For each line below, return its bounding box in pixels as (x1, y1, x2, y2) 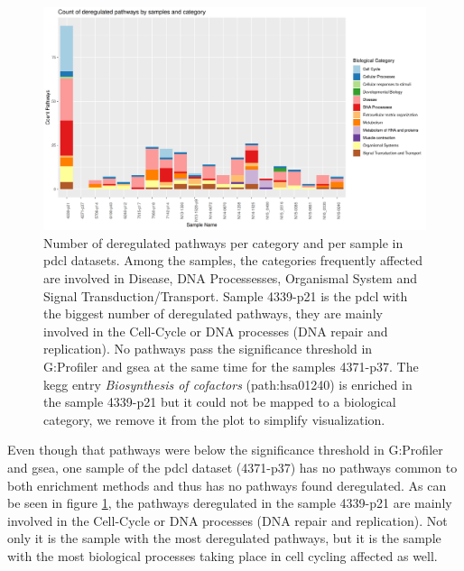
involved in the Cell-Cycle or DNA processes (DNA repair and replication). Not (7, 511, 448, 530)
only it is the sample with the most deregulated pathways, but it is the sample (7, 529, 441, 548)
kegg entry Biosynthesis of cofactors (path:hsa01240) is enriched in (43, 374, 413, 393)
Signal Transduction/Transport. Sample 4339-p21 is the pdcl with (43, 286, 408, 305)
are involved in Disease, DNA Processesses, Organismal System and (43, 268, 417, 287)
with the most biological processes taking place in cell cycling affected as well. (7, 546, 438, 565)
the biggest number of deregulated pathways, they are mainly (43, 304, 383, 323)
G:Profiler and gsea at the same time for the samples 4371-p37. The (43, 356, 419, 375)
